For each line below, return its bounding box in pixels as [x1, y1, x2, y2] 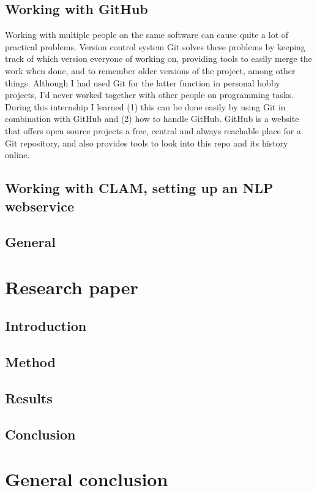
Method [5, 352, 56, 371]
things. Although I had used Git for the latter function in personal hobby [5, 76, 280, 89]
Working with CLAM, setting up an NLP [5, 178, 274, 197]
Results [5, 389, 53, 408]
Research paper [5, 274, 138, 299]
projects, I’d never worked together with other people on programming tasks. [5, 88, 294, 101]
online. [5, 148, 30, 161]
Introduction [5, 316, 87, 335]
